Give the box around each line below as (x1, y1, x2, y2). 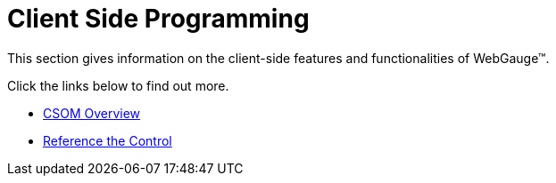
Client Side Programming (7, 4, 310, 34)
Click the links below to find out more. (7, 77, 229, 93)
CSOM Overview (43, 105, 141, 121)
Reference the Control (43, 132, 172, 148)
